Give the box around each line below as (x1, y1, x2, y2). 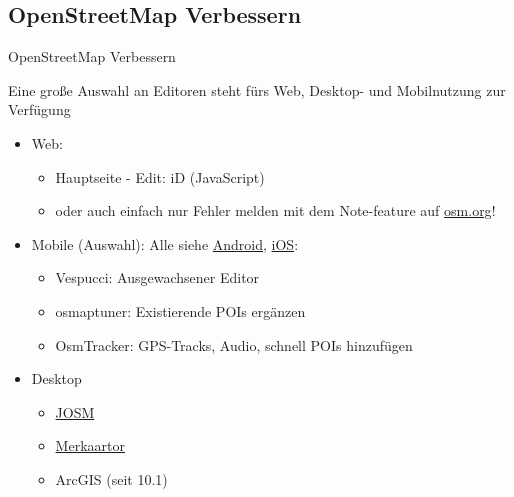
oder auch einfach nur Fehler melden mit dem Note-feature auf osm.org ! (55, 200, 496, 221)
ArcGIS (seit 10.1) (55, 468, 168, 489)
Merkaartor (55, 435, 125, 456)
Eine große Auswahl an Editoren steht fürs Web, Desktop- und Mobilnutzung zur (8, 79, 506, 100)
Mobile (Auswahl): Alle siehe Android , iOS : (31, 233, 299, 254)
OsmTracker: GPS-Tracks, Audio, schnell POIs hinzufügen (55, 334, 413, 355)
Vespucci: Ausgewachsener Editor (55, 267, 260, 288)
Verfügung (8, 99, 71, 120)
